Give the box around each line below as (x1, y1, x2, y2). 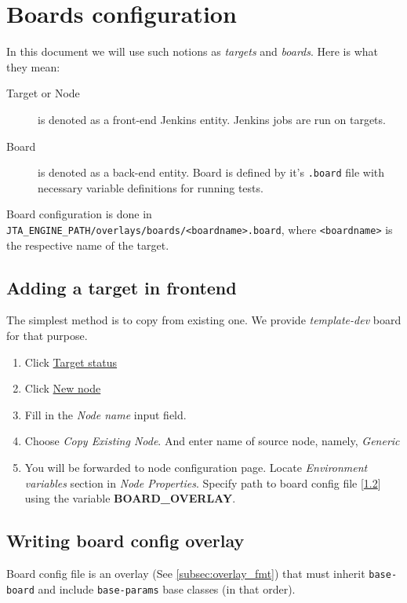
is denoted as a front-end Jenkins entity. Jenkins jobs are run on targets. (38, 111, 386, 127)
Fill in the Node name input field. (24, 406, 187, 422)
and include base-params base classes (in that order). (38, 580, 296, 597)
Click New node (24, 380, 101, 397)
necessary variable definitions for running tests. (38, 179, 263, 196)
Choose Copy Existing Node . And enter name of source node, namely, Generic (24, 433, 400, 449)
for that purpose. (6, 327, 88, 343)
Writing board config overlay (6, 528, 245, 553)
